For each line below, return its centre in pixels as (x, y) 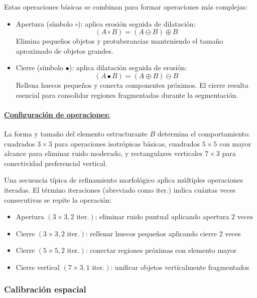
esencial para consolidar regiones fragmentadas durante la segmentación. (127, 95)
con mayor (235, 143)
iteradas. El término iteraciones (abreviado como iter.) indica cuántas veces (120, 189)
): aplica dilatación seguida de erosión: (128, 67)
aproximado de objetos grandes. (65, 50)
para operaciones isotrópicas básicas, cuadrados (127, 143)
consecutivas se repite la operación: (58, 199)
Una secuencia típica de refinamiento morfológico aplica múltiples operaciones (123, 180)
